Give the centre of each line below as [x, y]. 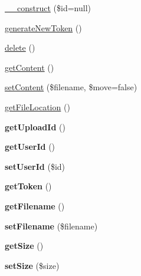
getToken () [28, 186]
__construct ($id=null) [48, 8]
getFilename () [35, 206]
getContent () [29, 67]
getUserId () [30, 147]
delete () [20, 47]
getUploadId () [35, 126]
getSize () [24, 246]
